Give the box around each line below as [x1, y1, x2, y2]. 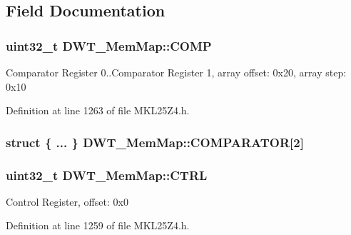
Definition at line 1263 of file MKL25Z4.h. [6, 103, 190, 118]
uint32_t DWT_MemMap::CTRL [6, 166, 208, 184]
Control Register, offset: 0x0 [6, 194, 128, 209]
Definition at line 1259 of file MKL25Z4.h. [6, 218, 190, 233]
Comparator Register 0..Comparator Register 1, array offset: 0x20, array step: [6, 65, 347, 79]
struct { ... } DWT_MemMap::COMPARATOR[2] [6, 133, 304, 151]
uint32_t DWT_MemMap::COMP [6, 36, 212, 54]
